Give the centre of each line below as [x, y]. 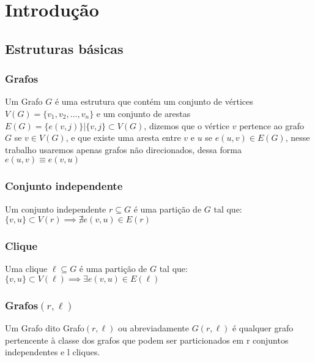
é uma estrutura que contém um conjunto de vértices [154, 101]
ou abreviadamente [154, 328]
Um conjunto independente [56, 209]
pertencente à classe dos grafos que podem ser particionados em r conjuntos [147, 340]
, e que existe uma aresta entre [123, 138]
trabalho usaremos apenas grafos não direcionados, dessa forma [123, 149]
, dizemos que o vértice [187, 125]
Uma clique [26, 269]
